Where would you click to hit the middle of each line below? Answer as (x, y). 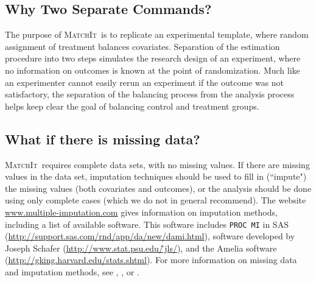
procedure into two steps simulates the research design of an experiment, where (153, 58)
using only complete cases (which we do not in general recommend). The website (156, 200)
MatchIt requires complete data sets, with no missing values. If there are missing (157, 164)
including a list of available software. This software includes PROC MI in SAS (147, 224)
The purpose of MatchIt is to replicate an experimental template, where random (157, 34)
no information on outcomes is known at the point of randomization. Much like (153, 70)
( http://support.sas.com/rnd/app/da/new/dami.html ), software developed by (150, 236)
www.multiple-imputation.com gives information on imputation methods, (141, 212)
